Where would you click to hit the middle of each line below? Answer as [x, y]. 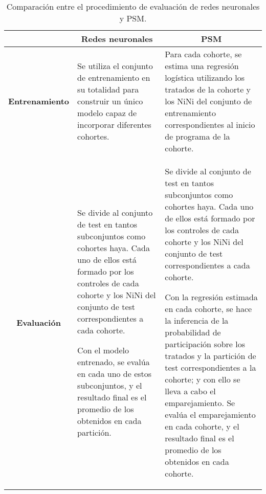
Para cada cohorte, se [203, 54]
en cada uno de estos [115, 373]
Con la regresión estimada [211, 297]
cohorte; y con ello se [203, 379]
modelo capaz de [107, 113]
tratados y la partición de [210, 356]
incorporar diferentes [114, 125]
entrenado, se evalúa [114, 362]
